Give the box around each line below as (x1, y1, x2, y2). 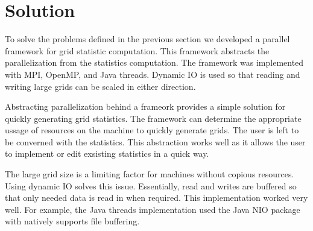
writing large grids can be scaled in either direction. (5, 80, 196, 92)
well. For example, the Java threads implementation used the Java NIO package (5, 203, 300, 215)
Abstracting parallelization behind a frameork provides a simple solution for (5, 100, 286, 113)
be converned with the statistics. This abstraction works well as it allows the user (5, 135, 306, 148)
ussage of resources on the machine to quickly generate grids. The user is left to (5, 124, 299, 136)
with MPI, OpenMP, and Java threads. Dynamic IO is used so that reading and (5, 68, 300, 80)
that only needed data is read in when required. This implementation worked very (5, 191, 308, 204)
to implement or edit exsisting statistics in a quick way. (5, 147, 209, 160)
